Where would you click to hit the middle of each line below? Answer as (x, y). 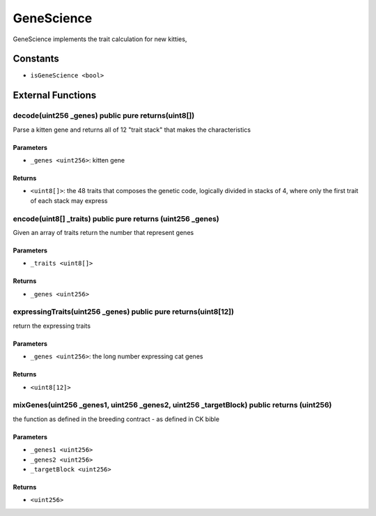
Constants (36, 59)
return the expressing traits (52, 326)
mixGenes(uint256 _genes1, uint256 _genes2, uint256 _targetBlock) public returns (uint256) (172, 405)
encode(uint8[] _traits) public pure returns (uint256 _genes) (116, 218)
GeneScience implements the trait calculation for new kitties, (100, 39)
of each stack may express (69, 200)
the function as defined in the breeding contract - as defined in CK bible (116, 419)
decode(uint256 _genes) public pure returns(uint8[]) (104, 116)
